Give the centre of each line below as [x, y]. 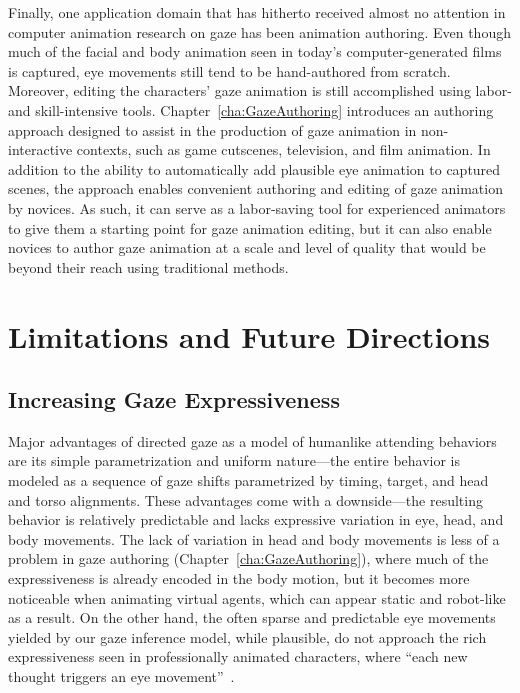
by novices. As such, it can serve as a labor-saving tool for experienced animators [257, 207]
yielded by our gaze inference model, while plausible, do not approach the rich [247, 636]
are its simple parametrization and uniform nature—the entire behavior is [234, 460]
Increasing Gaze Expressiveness [174, 399]
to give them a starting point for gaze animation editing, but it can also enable [250, 227]
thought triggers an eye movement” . [121, 676]
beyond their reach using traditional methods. [148, 266]
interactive [40, 149]
